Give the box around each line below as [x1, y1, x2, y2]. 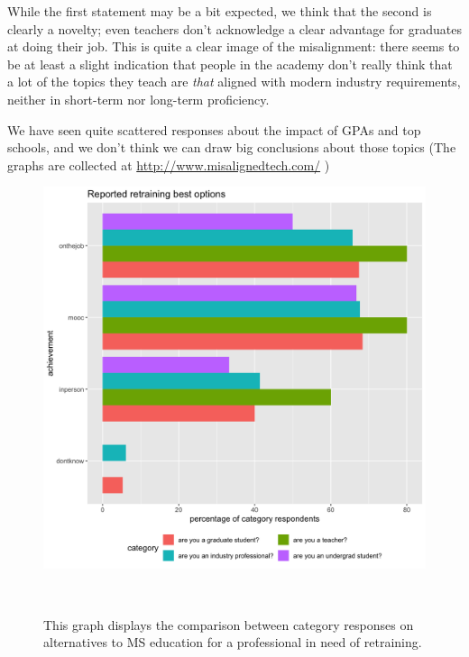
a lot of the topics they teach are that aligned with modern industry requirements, [7, 72, 461, 91]
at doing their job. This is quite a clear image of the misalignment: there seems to [7, 37, 460, 56]
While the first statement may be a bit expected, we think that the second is [7, 2, 432, 20]
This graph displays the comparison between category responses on [43, 615, 414, 634]
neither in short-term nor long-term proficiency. [7, 89, 270, 108]
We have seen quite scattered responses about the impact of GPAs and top [7, 120, 421, 139]
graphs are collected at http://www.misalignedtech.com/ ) [7, 155, 330, 174]
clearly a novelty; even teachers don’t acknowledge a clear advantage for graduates [7, 19, 462, 38]
